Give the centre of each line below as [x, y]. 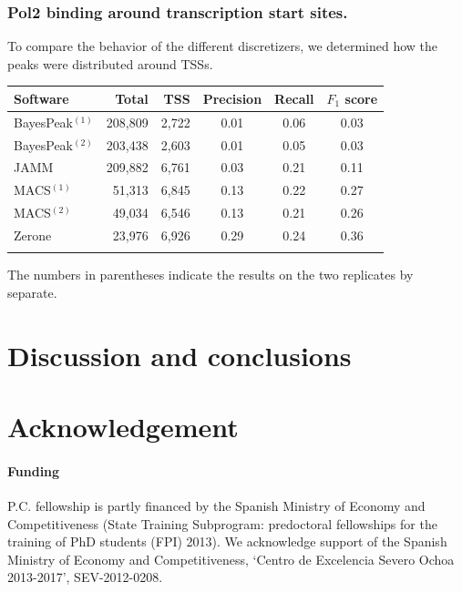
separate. [32, 292]
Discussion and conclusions [180, 355]
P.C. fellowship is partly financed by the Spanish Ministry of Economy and [216, 506]
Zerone [33, 235]
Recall [294, 98]
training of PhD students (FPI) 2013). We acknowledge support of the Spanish [227, 541]
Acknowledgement [123, 427]
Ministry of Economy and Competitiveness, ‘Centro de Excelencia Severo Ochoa [231, 559]
